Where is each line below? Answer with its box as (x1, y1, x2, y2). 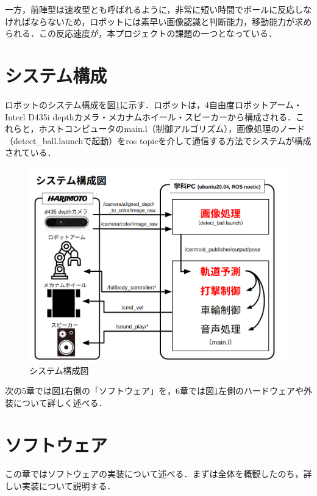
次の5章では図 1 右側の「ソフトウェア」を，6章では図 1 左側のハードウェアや (5, 384, 304, 397)
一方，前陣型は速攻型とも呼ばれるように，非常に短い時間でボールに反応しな (5, 3, 312, 15)
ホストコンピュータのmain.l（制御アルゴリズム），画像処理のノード (38, 122, 305, 135)
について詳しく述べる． (13, 396, 107, 409)
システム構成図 (29, 363, 89, 376)
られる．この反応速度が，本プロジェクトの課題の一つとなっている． (5, 27, 277, 40)
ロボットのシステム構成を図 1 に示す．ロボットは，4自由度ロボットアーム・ (5, 98, 302, 111)
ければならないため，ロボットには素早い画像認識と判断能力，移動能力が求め (5, 15, 312, 27)
